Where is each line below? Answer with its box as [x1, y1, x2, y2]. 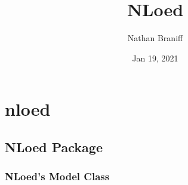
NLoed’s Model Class [5, 169, 110, 184]
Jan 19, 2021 [132, 51, 178, 64]
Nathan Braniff [127, 32, 183, 44]
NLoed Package [5, 137, 103, 156]
